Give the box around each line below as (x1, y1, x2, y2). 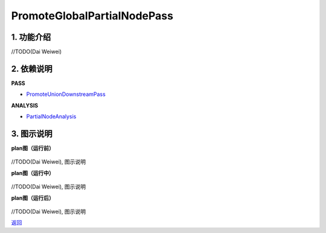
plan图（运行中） (11, 169, 54, 176)
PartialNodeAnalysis (26, 113, 77, 120)
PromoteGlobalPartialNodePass (11, 9, 173, 22)
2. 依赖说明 (11, 63, 53, 74)
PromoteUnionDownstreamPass (26, 91, 106, 98)
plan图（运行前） (11, 145, 54, 152)
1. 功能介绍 (11, 32, 51, 42)
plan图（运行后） (11, 194, 54, 202)
